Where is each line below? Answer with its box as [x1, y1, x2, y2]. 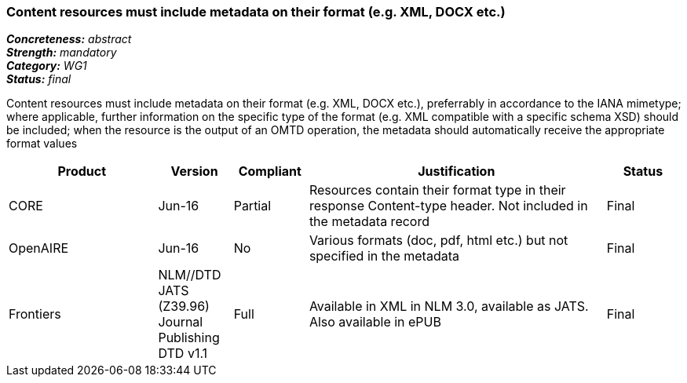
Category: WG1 [6, 59, 87, 73]
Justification [418, 163, 495, 180]
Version [170, 163, 218, 180]
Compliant [238, 163, 301, 180]
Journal [158, 314, 203, 330]
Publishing [158, 330, 220, 346]
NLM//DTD [158, 267, 221, 283]
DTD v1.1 [158, 345, 208, 362]
